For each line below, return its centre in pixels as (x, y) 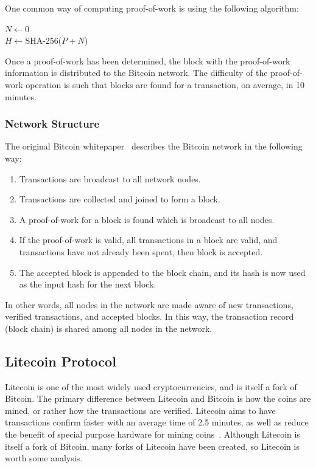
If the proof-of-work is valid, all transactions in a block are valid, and (148, 240)
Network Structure (52, 124)
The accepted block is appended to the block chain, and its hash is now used (162, 272)
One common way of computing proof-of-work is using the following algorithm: (152, 8)
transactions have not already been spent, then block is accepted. (141, 251)
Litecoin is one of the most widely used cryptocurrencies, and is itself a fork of (151, 386)
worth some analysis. (44, 458)
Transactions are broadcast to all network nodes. (110, 178)
